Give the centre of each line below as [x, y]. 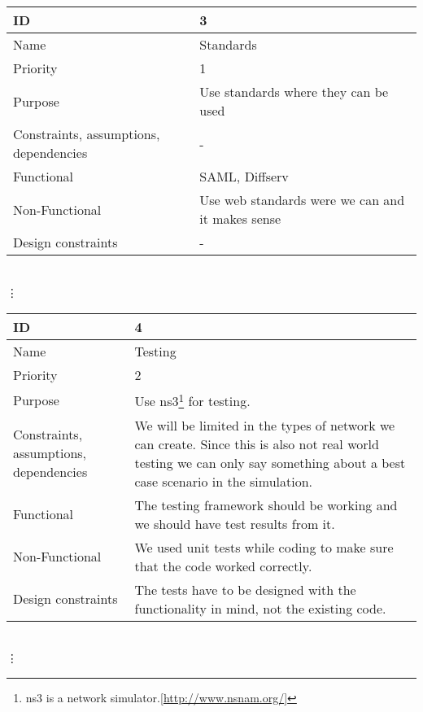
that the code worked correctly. [223, 566]
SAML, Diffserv [244, 176]
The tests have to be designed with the [245, 589]
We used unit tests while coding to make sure [264, 547]
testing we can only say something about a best [270, 462]
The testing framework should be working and [266, 505]
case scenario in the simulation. [223, 481]
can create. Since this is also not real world [257, 443]
